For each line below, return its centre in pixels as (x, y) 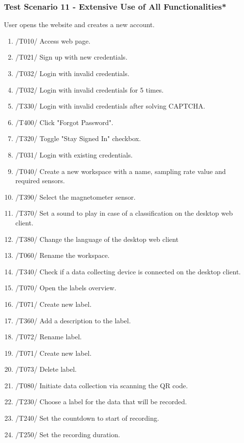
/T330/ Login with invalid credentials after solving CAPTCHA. (110, 106)
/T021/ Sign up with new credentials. (71, 57)
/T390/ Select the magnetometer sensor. (75, 197)
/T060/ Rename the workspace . (62, 255)
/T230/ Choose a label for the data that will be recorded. (101, 402)
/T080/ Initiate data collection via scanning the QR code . (102, 385)
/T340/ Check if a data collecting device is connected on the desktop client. (128, 271)
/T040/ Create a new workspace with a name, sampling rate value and (121, 171)
